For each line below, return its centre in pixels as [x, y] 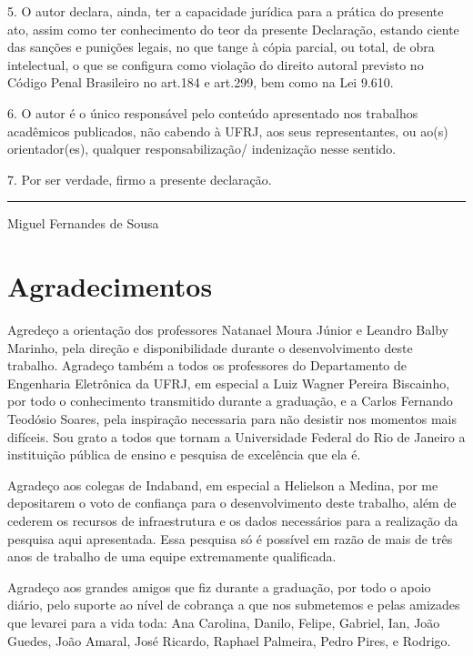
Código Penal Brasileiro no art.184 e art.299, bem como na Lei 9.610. [201, 82]
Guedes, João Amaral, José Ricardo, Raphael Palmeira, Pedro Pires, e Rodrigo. [229, 640]
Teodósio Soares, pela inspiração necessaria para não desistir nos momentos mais [232, 419]
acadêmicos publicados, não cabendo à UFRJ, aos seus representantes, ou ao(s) [228, 131]
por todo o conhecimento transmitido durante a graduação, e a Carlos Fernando [230, 401]
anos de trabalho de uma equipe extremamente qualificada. [172, 556]
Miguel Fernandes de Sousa [83, 223]
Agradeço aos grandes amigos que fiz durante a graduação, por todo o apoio [219, 586]
